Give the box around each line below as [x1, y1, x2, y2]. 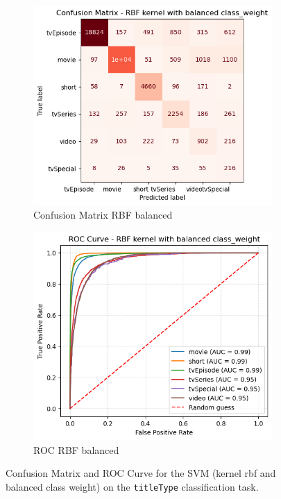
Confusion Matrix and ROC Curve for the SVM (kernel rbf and [6, 466, 276, 480]
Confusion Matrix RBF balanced [33, 208, 173, 222]
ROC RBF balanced [33, 442, 119, 457]
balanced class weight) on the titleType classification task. [6, 479, 259, 493]
